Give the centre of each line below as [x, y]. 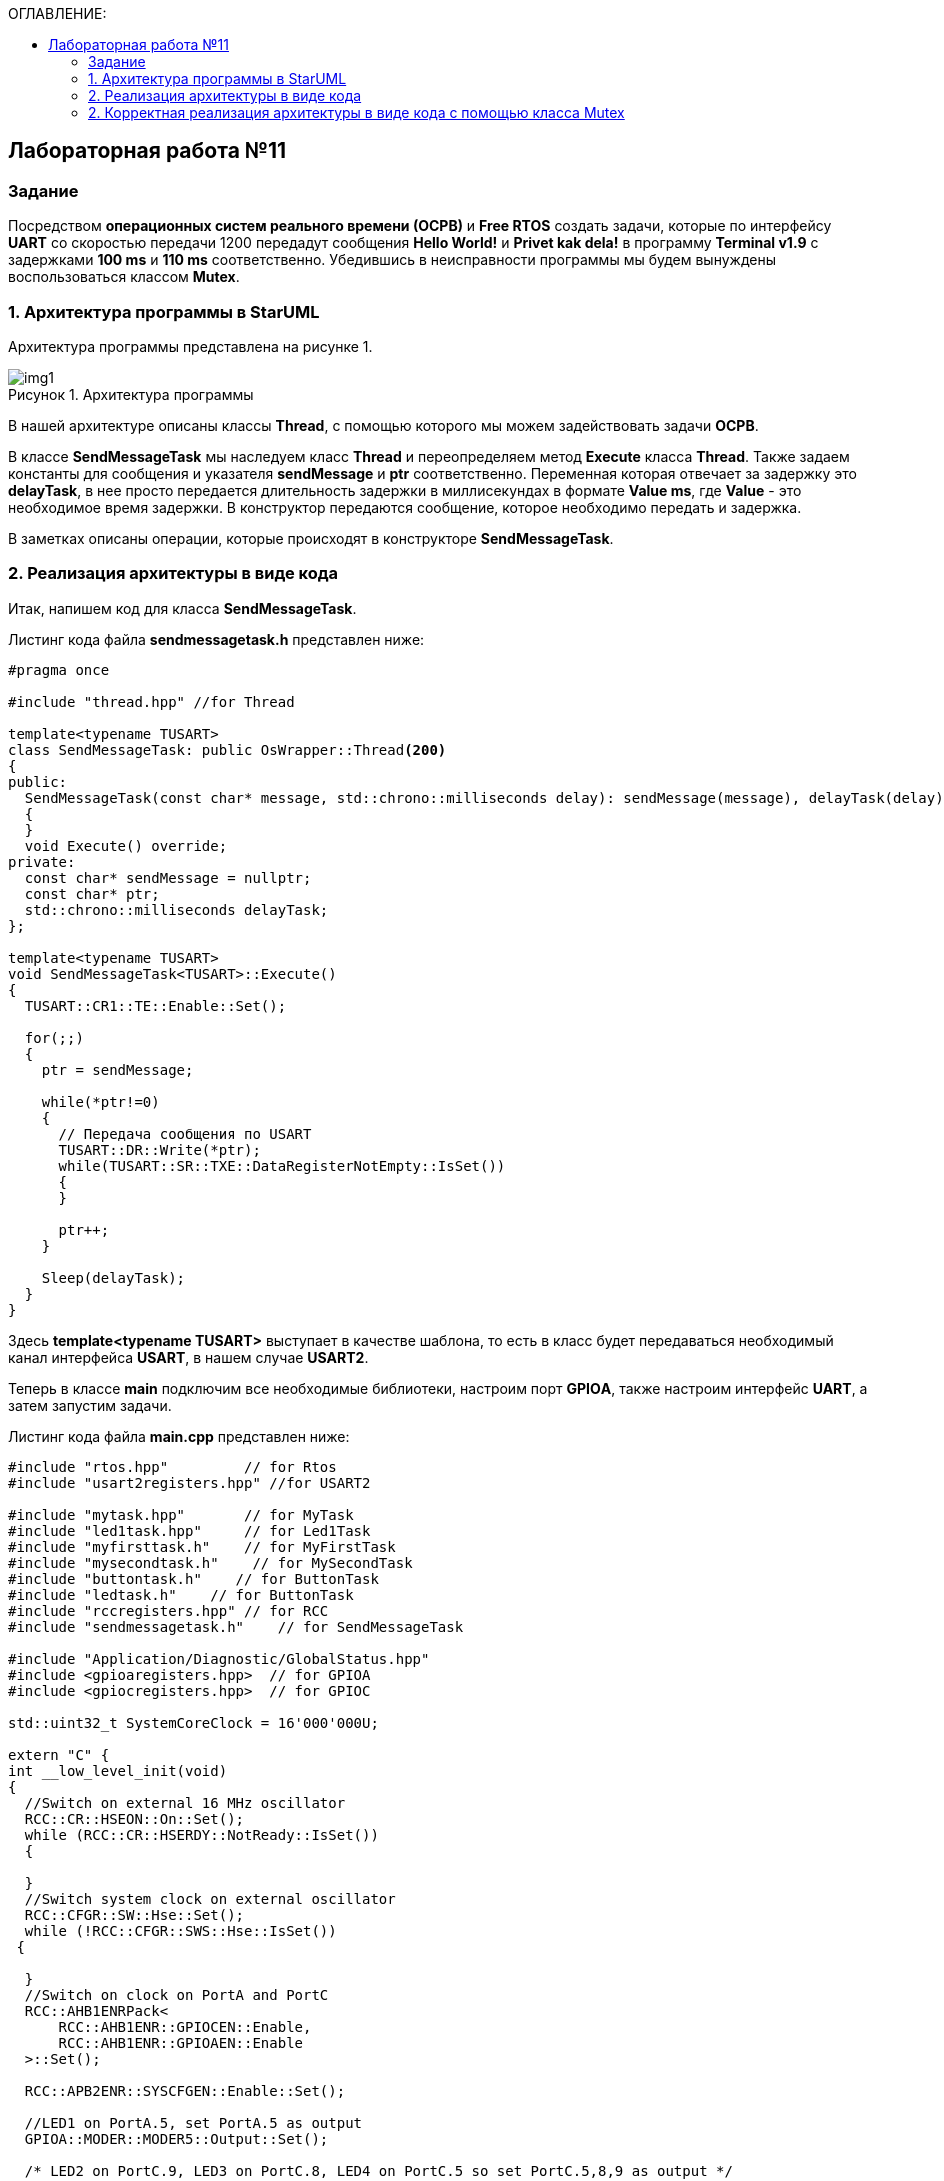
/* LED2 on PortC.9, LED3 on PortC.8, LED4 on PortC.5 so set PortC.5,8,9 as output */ [378, 2170]
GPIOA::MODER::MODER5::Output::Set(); [176, 2138]
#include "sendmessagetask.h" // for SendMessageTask [236, 1626]
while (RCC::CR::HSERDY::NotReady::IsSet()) [201, 1834]
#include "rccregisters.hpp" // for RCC [168, 1610]
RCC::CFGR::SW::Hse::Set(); [134, 1914]
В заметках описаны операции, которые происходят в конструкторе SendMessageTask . [311, 538]
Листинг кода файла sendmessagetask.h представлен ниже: [216, 639]
